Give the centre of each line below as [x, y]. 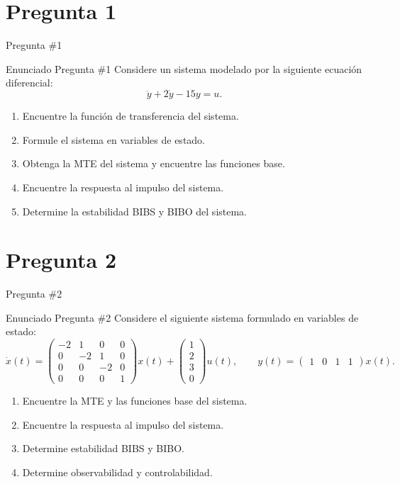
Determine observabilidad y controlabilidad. [117, 472]
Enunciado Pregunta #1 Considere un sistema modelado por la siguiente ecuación [184, 68]
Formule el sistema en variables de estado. [114, 139]
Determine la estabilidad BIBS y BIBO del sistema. [134, 211]
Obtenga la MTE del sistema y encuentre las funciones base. [154, 163]
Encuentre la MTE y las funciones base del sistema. [135, 401]
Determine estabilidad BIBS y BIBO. [103, 448]
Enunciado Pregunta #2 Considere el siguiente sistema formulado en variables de [182, 317]
